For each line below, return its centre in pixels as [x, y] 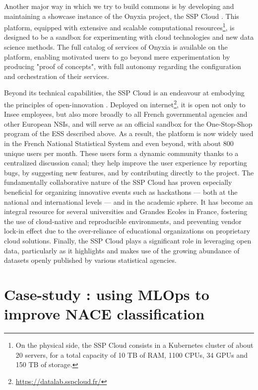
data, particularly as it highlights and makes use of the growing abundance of [122, 250]
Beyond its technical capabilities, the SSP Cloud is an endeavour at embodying [124, 93]
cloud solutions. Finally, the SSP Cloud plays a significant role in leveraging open [128, 240]
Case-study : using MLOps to [107, 294]
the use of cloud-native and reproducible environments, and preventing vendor [123, 221]
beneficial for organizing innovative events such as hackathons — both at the [121, 192]
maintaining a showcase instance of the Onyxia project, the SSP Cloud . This [122, 16]
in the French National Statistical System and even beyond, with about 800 [119, 143]
